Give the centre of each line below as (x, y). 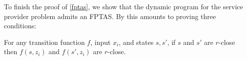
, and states (136, 42)
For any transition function (44, 42)
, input (101, 42)
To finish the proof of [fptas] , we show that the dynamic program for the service (123, 6)
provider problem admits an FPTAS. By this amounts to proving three (110, 16)
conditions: (20, 26)
